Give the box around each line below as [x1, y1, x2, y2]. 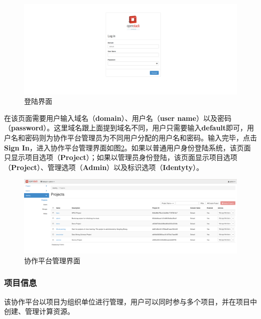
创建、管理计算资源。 [4, 306, 74, 316]
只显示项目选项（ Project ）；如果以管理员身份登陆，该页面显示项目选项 [4, 152, 237, 163]
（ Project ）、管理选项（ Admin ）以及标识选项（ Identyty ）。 [4, 162, 203, 172]
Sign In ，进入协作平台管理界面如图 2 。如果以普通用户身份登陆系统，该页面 [4, 142, 251, 152]
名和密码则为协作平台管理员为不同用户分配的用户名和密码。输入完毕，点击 [11, 132, 257, 143]
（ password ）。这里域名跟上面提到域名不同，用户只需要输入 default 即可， [4, 122, 247, 133]
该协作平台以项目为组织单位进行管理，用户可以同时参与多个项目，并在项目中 [4, 296, 257, 306]
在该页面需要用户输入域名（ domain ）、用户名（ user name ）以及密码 [4, 112, 231, 123]
